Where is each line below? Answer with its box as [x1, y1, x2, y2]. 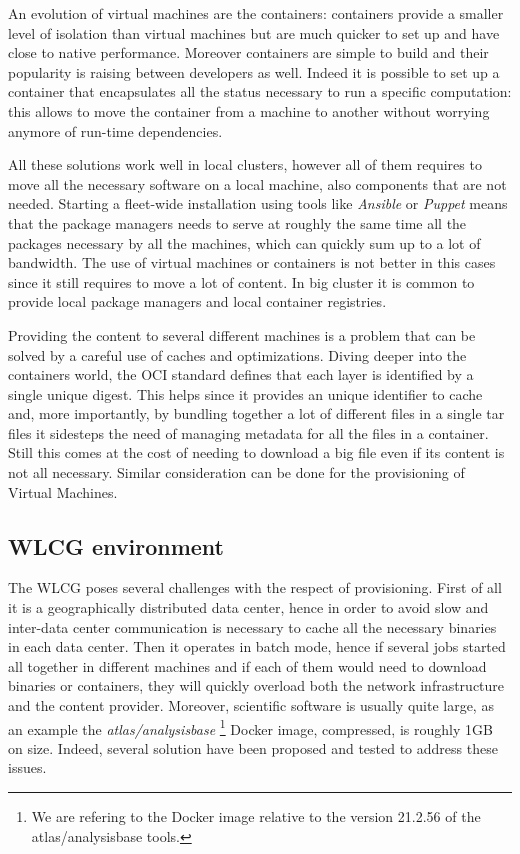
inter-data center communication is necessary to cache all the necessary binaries [8, 616, 497, 637]
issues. [8, 757, 47, 778]
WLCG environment [8, 530, 225, 561]
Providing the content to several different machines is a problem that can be [8, 324, 476, 345]
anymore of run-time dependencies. [8, 120, 223, 141]
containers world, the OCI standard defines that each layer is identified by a [8, 364, 474, 385]
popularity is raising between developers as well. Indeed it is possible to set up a [8, 61, 500, 82]
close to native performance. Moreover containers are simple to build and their [8, 42, 489, 63]
